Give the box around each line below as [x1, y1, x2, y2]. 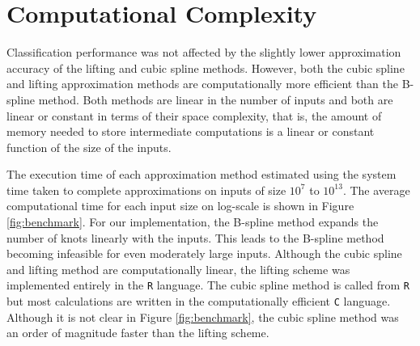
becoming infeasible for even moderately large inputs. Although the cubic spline [6, 245, 402, 262]
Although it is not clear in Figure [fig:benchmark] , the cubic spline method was [6, 308, 399, 325]
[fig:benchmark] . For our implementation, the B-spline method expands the [6, 213, 379, 230]
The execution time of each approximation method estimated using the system [6, 166, 397, 183]
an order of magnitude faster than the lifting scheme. [6, 324, 269, 341]
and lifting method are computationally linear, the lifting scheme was [6, 260, 350, 277]
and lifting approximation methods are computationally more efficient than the [6, 75, 399, 92]
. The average [342, 181, 410, 198]
